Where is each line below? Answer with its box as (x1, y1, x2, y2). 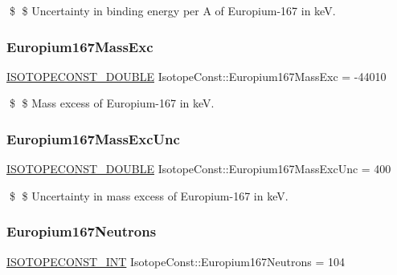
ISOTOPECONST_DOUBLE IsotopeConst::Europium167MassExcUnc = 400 (6, 160, 391, 177)
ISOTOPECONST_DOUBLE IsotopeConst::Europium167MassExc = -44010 (6, 67, 387, 84)
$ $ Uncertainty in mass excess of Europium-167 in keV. (9, 187, 289, 204)
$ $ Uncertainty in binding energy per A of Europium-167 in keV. (9, 2, 336, 18)
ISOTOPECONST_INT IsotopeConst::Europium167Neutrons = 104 (6, 253, 345, 269)
